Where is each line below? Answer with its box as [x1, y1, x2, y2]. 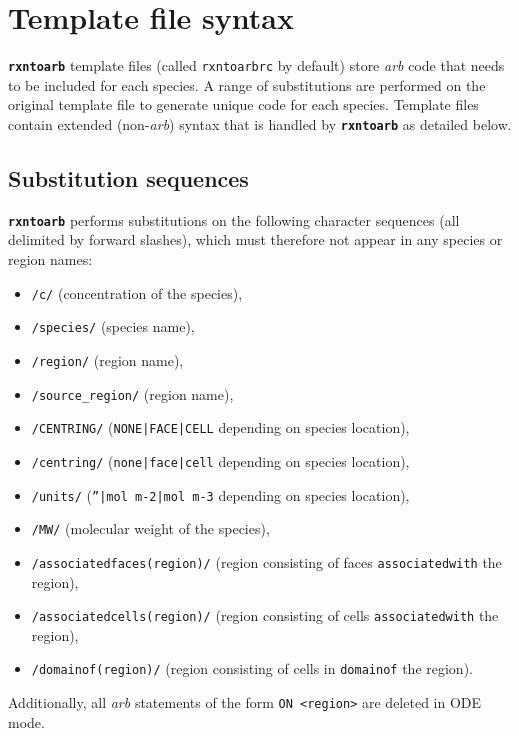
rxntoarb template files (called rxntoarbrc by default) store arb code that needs [8, 55, 505, 76]
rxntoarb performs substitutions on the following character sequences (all [8, 209, 460, 230]
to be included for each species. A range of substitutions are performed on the [8, 74, 486, 95]
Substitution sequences [8, 163, 249, 194]
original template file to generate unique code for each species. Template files [8, 94, 479, 115]
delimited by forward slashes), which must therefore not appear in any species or [8, 229, 503, 250]
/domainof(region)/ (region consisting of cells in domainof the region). [31, 658, 473, 679]
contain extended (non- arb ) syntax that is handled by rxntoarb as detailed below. [8, 113, 512, 134]
